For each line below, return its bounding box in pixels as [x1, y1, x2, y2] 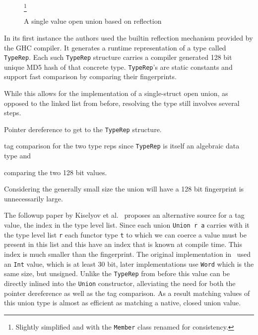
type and [4, 150, 31, 161]
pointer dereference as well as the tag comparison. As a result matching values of [4, 287, 250, 298]
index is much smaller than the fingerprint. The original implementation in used [4, 248, 251, 259]
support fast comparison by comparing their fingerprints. [4, 71, 177, 82]
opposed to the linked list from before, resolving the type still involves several [4, 97, 240, 108]
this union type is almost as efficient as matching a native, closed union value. [4, 297, 241, 308]
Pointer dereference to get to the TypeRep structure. [4, 124, 162, 134]
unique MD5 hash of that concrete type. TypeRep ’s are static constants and [4, 61, 233, 72]
